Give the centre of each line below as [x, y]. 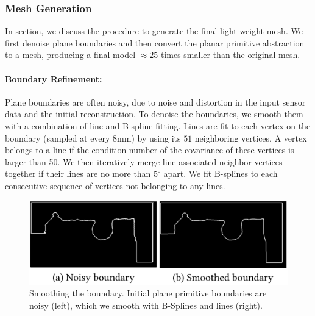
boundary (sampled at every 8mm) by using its [93, 138]
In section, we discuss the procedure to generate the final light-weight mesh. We [154, 31]
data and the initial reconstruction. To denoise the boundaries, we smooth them [154, 114]
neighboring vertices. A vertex [251, 138]
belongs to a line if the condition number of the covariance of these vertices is [150, 150]
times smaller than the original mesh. [230, 55]
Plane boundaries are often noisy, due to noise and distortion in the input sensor [155, 102]
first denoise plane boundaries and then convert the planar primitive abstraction [155, 42]
